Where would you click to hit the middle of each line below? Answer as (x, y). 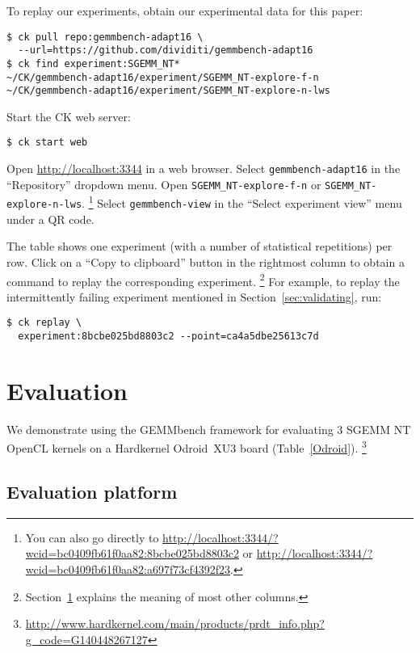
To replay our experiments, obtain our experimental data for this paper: (185, 11)
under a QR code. (50, 219)
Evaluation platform (92, 492)
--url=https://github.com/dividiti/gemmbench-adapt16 (166, 51)
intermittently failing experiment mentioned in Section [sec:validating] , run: (194, 296)
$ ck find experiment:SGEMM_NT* (93, 63)
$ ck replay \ (44, 323)
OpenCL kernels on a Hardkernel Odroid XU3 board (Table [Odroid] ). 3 (187, 447)
